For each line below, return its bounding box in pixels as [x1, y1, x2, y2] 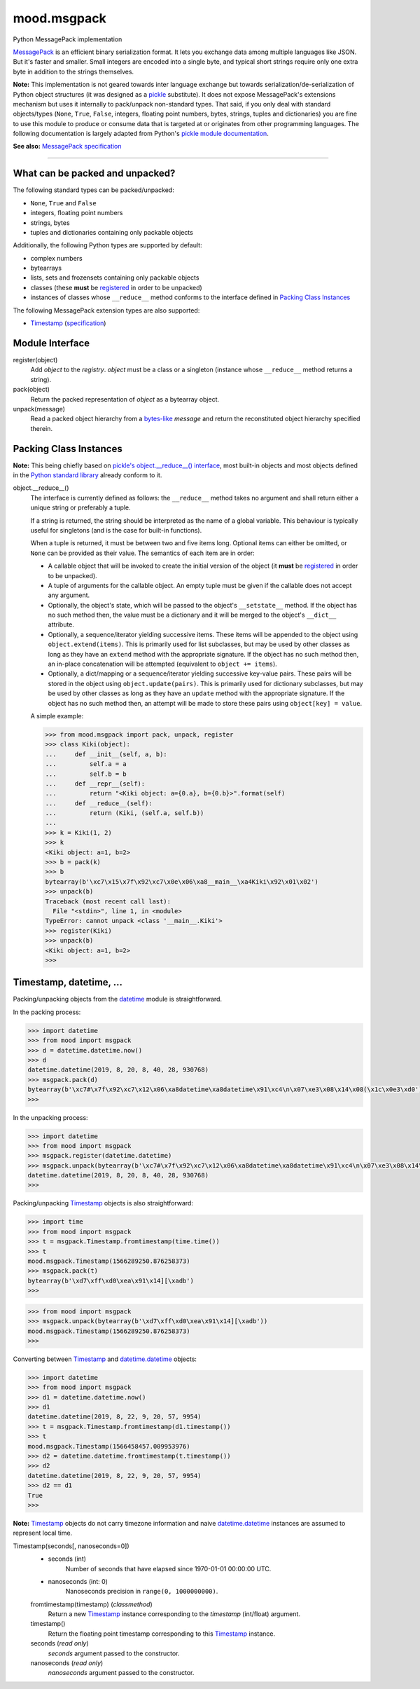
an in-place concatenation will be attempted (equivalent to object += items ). [48, 659, 278, 669]
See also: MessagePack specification [13, 142, 122, 151]
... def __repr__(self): [45, 779, 146, 788]
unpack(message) [13, 404, 66, 413]
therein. [30, 424, 52, 432]
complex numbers [30, 254, 83, 262]
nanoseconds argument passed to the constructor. [48, 1669, 195, 1677]
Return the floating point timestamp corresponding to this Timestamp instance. [48, 1629, 276, 1638]
